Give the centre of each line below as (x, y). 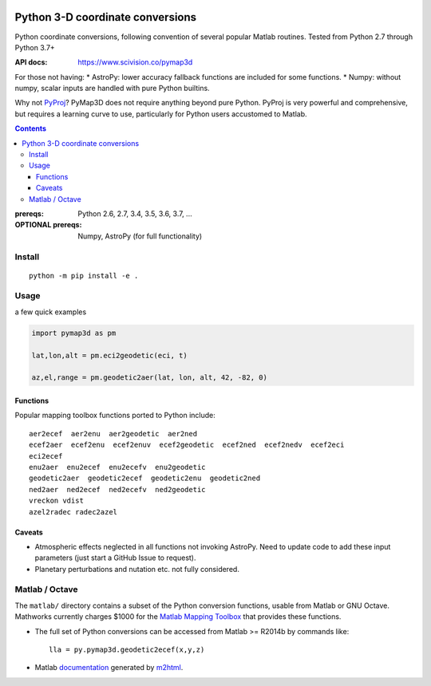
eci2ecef (46, 456)
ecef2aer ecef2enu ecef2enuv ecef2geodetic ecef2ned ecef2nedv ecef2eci (187, 445)
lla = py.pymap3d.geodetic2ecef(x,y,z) (127, 650)
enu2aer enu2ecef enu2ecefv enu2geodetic (118, 467)
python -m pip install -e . (84, 276)
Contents (31, 128)
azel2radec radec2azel (73, 512)
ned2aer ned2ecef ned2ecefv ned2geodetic (118, 489)
